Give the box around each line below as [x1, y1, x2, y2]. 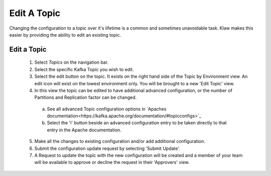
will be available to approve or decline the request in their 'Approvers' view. [34, 159, 190, 165]
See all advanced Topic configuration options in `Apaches [47, 106, 167, 112]
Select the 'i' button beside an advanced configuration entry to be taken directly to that [47, 120, 227, 126]
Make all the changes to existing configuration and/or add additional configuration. [34, 138, 206, 144]
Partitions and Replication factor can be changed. [34, 94, 137, 100]
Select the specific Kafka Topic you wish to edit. [34, 66, 134, 72]
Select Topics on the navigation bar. [34, 59, 109, 65]
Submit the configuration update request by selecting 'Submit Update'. [34, 145, 180, 151]
